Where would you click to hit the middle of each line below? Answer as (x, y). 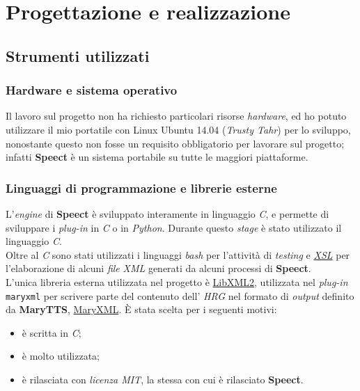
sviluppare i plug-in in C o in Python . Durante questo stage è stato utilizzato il (174, 227)
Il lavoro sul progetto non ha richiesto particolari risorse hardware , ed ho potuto (176, 116)
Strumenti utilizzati (78, 55)
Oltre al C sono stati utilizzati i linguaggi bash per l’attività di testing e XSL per (178, 254)
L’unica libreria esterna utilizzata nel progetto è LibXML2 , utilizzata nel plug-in (177, 281)
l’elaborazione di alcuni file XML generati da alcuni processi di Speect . (158, 268)
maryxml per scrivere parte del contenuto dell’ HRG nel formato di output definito (180, 295)
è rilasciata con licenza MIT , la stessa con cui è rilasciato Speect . (163, 379)
